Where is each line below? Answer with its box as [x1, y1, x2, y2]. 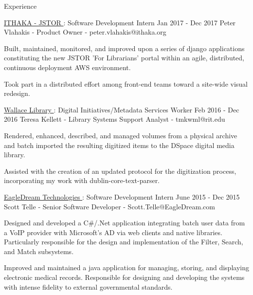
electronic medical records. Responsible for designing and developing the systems [4, 272, 245, 282]
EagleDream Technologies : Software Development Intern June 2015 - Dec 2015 [4, 191, 240, 202]
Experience [4, 1, 37, 11]
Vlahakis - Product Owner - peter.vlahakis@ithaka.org [4, 27, 166, 37]
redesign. [4, 88, 30, 98]
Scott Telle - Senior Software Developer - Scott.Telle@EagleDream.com [4, 201, 215, 211]
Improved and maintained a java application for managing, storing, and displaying [4, 262, 249, 273]
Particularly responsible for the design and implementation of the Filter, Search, [4, 237, 243, 247]
